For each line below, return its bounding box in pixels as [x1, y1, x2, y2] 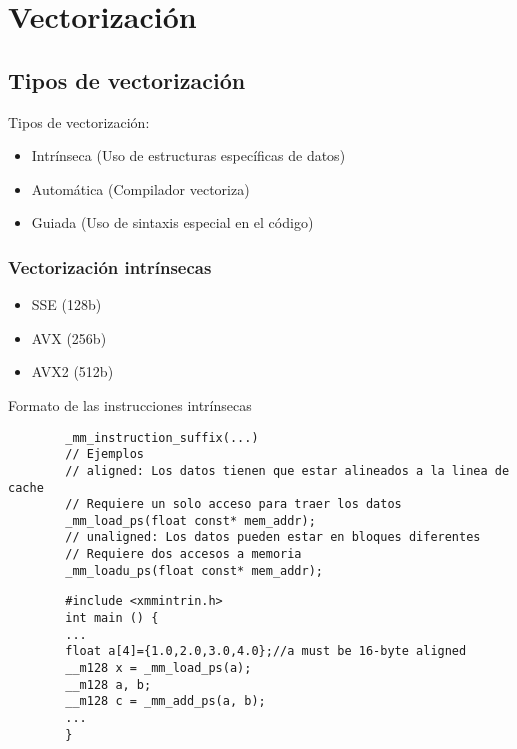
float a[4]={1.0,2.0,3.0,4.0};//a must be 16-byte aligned [65, 644, 467, 659]
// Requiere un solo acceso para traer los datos [65, 497, 402, 512]
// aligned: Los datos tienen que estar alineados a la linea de [65, 463, 510, 478]
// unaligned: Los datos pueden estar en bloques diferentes [65, 530, 481, 545]
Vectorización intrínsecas [8, 254, 212, 279]
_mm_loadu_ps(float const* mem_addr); [65, 563, 323, 578]
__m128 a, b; [65, 677, 152, 692]
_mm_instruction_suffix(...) [65, 430, 259, 445]
